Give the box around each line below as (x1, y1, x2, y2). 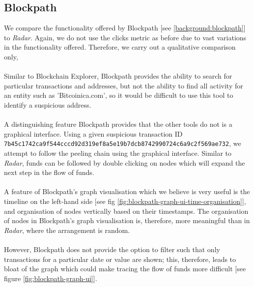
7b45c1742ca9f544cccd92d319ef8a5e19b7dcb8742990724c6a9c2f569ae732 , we (4, 138, 241, 148)
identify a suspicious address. (4, 99, 91, 110)
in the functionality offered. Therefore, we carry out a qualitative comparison (4, 42, 236, 52)
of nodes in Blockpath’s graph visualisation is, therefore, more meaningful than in (4, 215, 250, 226)
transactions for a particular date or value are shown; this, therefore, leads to (4, 254, 236, 264)
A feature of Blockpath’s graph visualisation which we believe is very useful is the (4, 186, 250, 197)
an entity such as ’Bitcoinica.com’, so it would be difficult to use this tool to (4, 90, 233, 100)
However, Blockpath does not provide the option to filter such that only (4, 244, 220, 254)
